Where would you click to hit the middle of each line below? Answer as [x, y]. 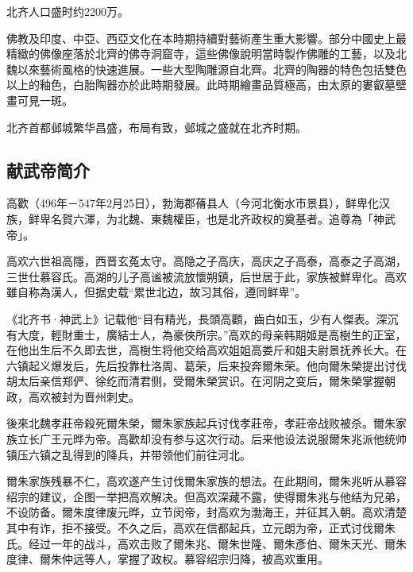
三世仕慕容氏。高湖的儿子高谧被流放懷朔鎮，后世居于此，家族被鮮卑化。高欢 [206, 276]
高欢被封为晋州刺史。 [84, 396]
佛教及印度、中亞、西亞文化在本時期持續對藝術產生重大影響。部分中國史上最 [206, 38]
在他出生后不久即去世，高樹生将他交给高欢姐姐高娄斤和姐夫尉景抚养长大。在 [206, 350]
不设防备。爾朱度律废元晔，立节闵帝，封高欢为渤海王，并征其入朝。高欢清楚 [206, 512]
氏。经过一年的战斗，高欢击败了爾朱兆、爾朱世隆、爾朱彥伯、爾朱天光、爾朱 [206, 543]
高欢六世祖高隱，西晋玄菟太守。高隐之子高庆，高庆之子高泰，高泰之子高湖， [206, 261]
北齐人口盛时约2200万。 [68, 11]
